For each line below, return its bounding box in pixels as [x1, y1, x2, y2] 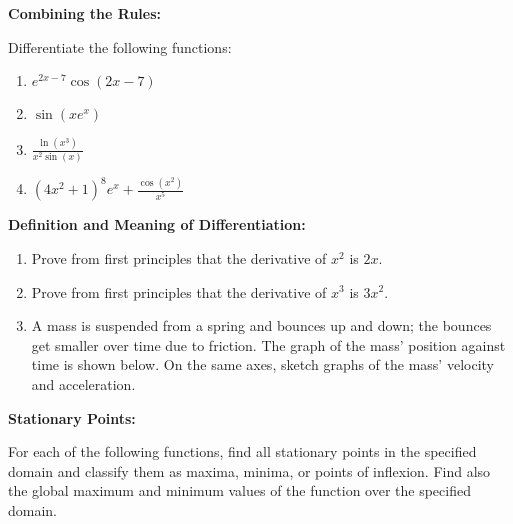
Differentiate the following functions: [8, 36, 232, 57]
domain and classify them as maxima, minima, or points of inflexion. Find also [8, 460, 491, 481]
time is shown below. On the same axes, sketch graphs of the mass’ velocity [31, 354, 494, 375]
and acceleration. [31, 373, 136, 394]
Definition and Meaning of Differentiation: [8, 214, 306, 235]
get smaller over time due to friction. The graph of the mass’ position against [31, 334, 506, 355]
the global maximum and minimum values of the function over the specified [8, 480, 471, 501]
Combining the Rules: [8, 3, 162, 23]
